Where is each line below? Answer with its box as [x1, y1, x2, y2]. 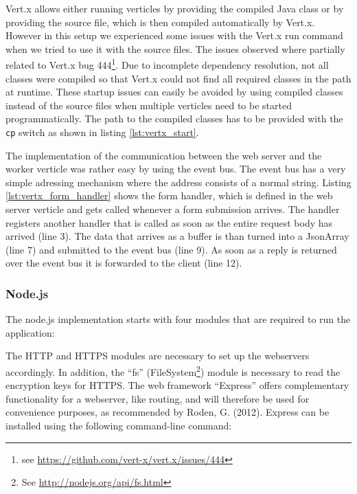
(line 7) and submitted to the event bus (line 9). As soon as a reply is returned [5, 242, 337, 256]
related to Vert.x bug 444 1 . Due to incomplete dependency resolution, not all [5, 56, 329, 72]
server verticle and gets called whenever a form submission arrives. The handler [5, 202, 340, 216]
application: [5, 325, 55, 339]
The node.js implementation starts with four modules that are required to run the [5, 312, 351, 326]
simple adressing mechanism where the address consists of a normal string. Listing [5, 175, 352, 189]
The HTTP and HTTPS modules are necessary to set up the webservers [5, 348, 310, 363]
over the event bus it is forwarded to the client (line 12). [5, 256, 242, 270]
